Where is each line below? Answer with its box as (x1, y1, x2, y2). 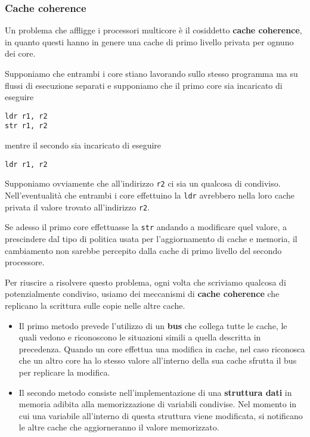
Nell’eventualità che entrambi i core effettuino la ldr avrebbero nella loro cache (5, 189, 294, 201)
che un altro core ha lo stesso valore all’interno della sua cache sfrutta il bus (18, 354, 297, 367)
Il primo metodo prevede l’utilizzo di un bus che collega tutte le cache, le (18, 319, 287, 331)
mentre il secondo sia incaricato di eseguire (5, 139, 162, 151)
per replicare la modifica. (18, 365, 110, 378)
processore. (5, 256, 45, 268)
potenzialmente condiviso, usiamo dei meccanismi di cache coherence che (5, 287, 280, 300)
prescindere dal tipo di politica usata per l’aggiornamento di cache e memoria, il (5, 232, 297, 244)
